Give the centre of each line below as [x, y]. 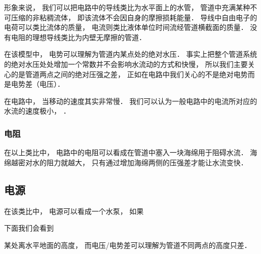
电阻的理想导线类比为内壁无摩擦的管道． [78, 37]
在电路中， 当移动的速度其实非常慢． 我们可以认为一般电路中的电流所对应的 [131, 101]
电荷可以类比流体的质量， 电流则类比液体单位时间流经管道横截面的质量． [126, 27]
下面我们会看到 [29, 228]
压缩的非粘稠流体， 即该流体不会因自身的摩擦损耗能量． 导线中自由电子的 [134, 17]
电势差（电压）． [38, 84]
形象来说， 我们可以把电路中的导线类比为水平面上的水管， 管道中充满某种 [127, 7]
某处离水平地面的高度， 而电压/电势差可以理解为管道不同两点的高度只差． [128, 245]
